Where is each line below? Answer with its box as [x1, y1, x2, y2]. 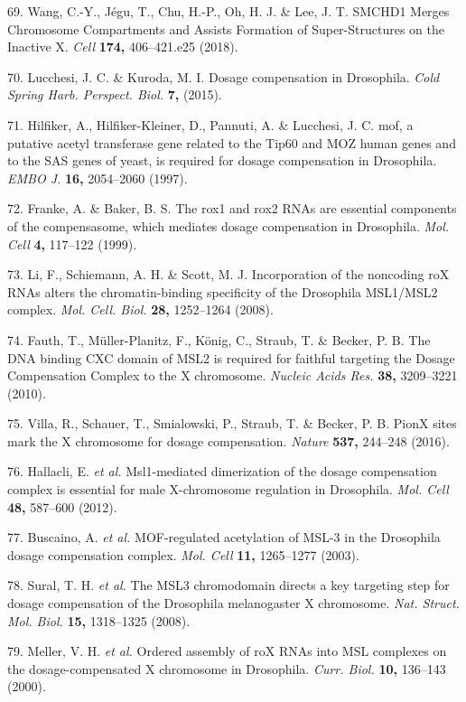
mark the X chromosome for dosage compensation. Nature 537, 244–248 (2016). [7, 431, 450, 450]
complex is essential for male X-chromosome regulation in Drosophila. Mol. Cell [7, 480, 449, 499]
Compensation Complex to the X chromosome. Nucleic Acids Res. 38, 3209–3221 [7, 366, 458, 385]
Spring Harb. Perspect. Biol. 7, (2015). [7, 85, 222, 104]
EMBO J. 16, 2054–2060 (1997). [7, 168, 188, 187]
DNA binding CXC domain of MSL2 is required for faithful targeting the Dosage [7, 348, 455, 367]
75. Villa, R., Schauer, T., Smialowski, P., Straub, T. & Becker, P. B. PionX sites [7, 414, 457, 433]
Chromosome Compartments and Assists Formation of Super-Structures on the [7, 19, 444, 38]
